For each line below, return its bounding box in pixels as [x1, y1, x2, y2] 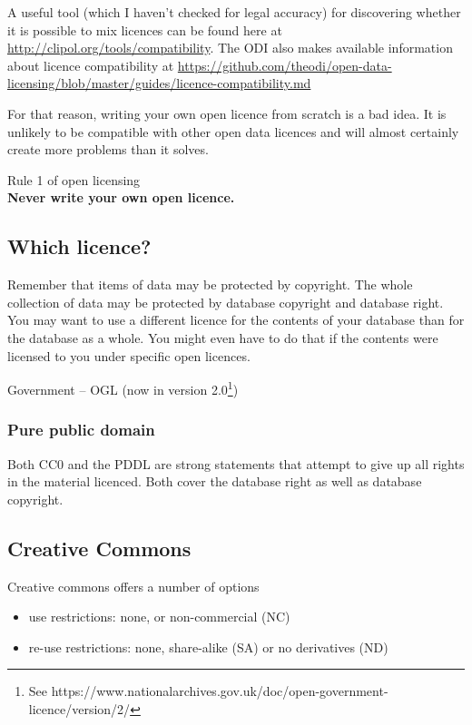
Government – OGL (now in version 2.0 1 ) [7, 377, 239, 398]
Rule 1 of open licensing [7, 170, 141, 189]
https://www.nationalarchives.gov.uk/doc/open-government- [51, 681, 388, 701]
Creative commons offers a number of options [7, 576, 260, 595]
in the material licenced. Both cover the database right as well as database [7, 472, 422, 491]
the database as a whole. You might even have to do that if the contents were [7, 328, 438, 347]
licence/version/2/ [28, 699, 131, 718]
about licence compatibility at [7, 55, 174, 74]
